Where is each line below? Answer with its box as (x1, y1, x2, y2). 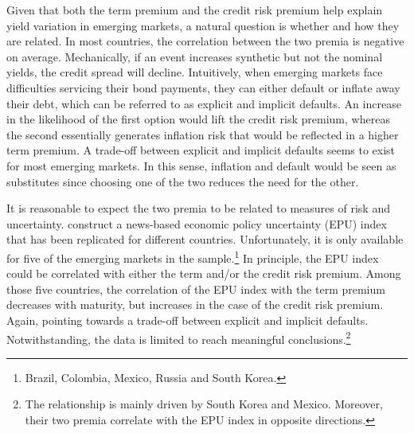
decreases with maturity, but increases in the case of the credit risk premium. (6, 296, 384, 313)
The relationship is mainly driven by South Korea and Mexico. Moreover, (25, 396, 383, 412)
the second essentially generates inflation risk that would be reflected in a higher (6, 126, 399, 142)
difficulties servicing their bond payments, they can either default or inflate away (6, 79, 400, 96)
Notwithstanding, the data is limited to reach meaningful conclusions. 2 (6, 328, 351, 347)
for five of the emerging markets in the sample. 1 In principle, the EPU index (6, 247, 379, 266)
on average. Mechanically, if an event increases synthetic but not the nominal (6, 48, 383, 64)
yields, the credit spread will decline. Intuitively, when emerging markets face (6, 64, 383, 80)
